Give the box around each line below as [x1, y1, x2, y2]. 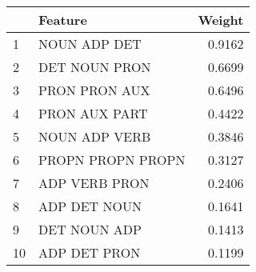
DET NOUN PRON [38, 58, 151, 76]
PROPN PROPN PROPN [38, 150, 186, 169]
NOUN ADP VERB [38, 127, 151, 146]
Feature [38, 10, 87, 29]
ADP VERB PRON [38, 174, 150, 192]
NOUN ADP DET [38, 34, 142, 53]
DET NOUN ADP [38, 220, 142, 238]
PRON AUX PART [38, 104, 148, 122]
